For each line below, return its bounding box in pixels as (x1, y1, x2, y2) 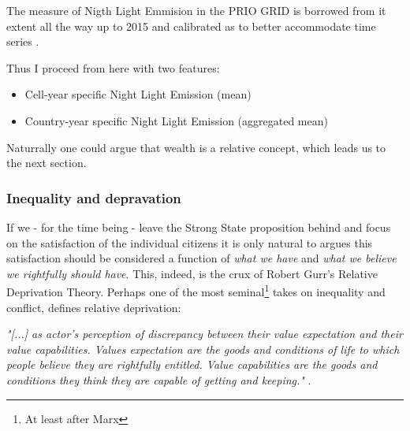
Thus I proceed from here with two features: (6, 59, 220, 76)
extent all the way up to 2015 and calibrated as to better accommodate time (6, 17, 376, 34)
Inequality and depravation (6, 188, 181, 207)
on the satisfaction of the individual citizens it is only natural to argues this (6, 234, 373, 251)
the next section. (6, 154, 87, 171)
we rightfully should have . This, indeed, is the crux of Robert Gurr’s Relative (6, 265, 378, 281)
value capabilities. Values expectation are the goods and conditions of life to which (6, 340, 400, 357)
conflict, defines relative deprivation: (6, 299, 181, 315)
